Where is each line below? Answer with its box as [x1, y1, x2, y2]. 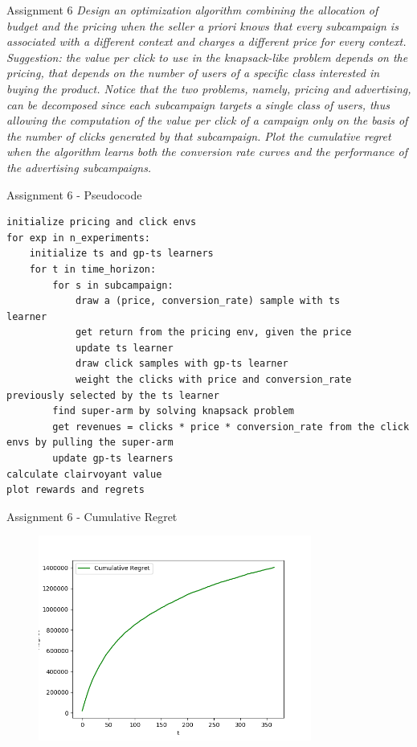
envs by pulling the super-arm [6, 437, 174, 449]
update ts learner [75, 342, 174, 354]
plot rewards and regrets [6, 484, 145, 496]
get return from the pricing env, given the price [75, 326, 352, 339]
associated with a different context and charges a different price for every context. [6, 33, 407, 50]
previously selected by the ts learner [6, 389, 219, 401]
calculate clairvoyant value [6, 468, 162, 480]
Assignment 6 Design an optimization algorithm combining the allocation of [6, 2, 378, 18]
